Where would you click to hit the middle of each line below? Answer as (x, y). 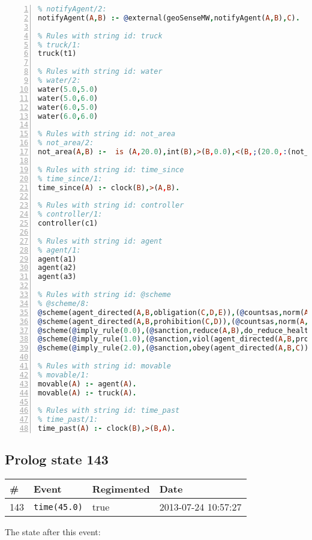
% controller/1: (70, 214)
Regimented (121, 489)
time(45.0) (58, 507)
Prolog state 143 (57, 459)
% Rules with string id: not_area (107, 134)
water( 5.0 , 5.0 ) (68, 89)
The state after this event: (53, 532)
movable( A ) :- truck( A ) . (87, 393)
